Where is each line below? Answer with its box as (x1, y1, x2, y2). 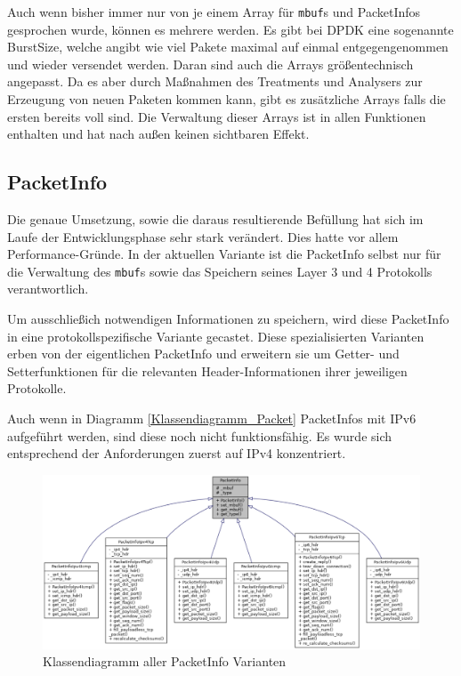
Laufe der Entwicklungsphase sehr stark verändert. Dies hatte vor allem (7, 227, 399, 245)
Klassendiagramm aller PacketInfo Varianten (43, 652, 287, 671)
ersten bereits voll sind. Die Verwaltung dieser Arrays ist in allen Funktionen (7, 107, 426, 125)
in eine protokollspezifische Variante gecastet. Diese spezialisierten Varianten (7, 326, 425, 345)
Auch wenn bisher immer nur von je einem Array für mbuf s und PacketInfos (7, 3, 421, 20)
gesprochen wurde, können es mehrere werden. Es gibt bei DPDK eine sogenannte (7, 20, 454, 38)
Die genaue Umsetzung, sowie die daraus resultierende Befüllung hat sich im (7, 210, 424, 229)
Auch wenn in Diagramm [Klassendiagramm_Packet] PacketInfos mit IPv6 (7, 409, 417, 428)
